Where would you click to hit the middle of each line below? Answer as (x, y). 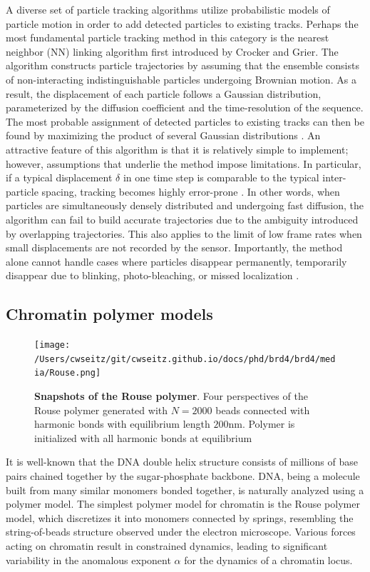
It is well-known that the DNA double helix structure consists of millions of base (182, 462)
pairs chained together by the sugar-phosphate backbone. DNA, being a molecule (183, 476)
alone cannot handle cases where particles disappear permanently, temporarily (176, 261)
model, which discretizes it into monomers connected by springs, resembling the (180, 517)
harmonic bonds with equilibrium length (122, 424)
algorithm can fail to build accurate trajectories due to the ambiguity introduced (182, 219)
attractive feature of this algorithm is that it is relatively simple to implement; (177, 149)
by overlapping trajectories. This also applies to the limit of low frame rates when (184, 233)
